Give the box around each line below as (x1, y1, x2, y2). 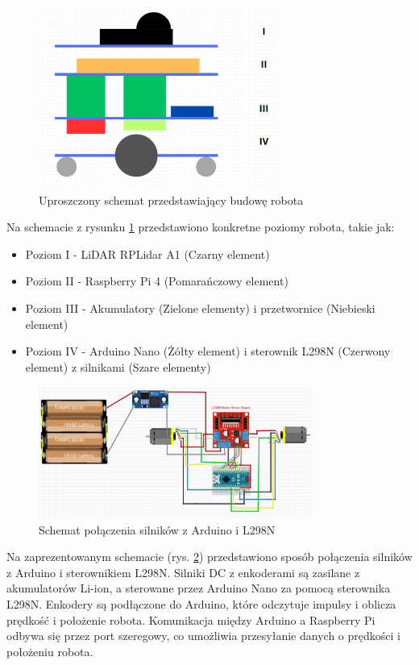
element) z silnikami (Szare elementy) (25, 358, 211, 375)
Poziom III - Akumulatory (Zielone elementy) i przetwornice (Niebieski (25, 300, 375, 317)
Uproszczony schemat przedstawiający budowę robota (39, 191, 304, 208)
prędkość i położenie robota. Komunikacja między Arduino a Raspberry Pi (6, 611, 375, 628)
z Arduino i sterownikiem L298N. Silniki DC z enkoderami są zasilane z (6, 563, 360, 580)
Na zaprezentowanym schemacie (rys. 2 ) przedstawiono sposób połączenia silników (6, 548, 413, 565)
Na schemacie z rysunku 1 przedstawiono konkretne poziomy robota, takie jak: (6, 218, 395, 235)
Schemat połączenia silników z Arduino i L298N (39, 521, 276, 538)
